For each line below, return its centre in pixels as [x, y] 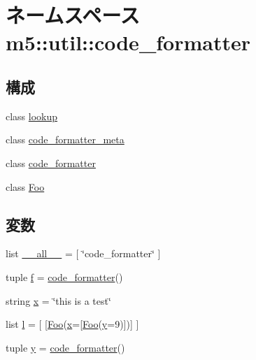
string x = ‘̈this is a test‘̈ [58, 300]
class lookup [32, 116]
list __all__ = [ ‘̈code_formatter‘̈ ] [83, 253]
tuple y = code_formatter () [65, 347]
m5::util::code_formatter [128, 42]
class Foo [25, 186]
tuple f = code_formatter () [64, 276]
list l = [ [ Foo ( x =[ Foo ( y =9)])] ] [72, 324]
